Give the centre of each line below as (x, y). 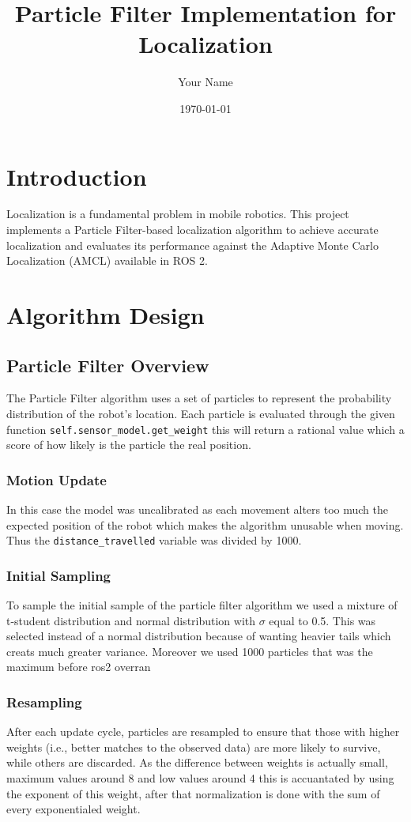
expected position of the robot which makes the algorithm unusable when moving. (205, 524)
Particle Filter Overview (108, 365)
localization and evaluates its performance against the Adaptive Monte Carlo (192, 245)
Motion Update (57, 479)
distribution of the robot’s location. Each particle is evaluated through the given (201, 413)
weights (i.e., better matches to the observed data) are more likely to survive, (194, 747)
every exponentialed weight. (74, 809)
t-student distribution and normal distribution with (131, 620)
